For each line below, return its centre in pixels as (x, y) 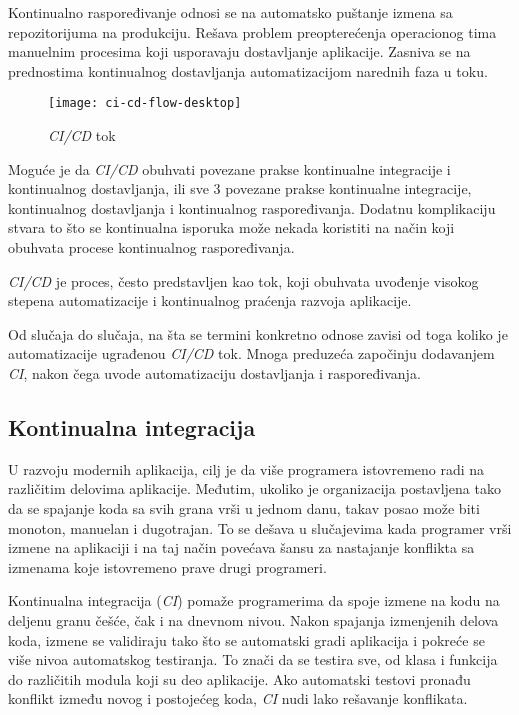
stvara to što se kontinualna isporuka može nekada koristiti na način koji (231, 227)
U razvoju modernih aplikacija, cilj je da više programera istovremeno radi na (246, 468)
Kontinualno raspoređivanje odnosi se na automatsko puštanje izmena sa (230, 12)
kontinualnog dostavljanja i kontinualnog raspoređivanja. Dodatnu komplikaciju (252, 207)
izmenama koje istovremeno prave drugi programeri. (167, 566)
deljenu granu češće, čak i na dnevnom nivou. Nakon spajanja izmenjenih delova (253, 619)
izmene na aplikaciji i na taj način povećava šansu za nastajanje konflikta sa (241, 547)
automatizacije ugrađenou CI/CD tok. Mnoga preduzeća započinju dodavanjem (251, 353)
